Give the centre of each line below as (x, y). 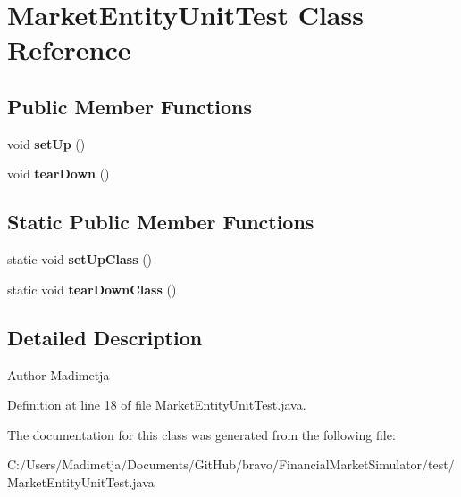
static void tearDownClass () (92, 289)
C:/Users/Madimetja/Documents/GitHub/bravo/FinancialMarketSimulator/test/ (231, 464)
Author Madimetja (59, 374)
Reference (69, 50)
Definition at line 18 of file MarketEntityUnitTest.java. (157, 405)
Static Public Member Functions (161, 222)
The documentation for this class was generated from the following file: (201, 434)
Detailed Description (105, 337)
